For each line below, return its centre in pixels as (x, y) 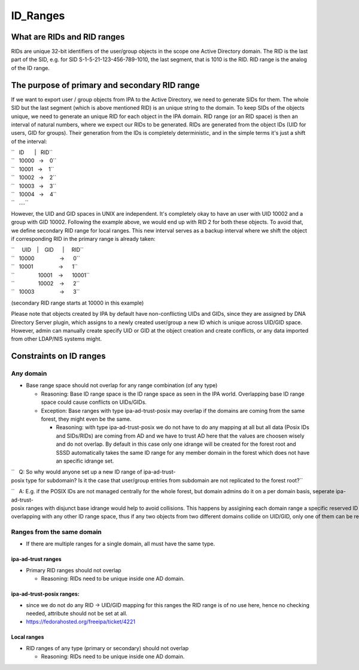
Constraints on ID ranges (58, 356)
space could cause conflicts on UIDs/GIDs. (94, 402)
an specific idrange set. (85, 461)
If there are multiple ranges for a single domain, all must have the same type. (121, 544)
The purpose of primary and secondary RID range (105, 85)
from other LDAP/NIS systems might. (56, 339)
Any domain (29, 373)
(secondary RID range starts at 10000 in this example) (77, 303)
